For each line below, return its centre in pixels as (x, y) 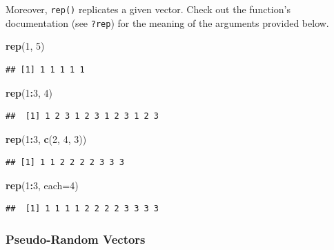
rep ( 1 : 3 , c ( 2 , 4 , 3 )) (46, 138)
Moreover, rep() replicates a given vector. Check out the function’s (148, 9)
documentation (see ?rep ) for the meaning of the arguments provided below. (167, 22)
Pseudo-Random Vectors (76, 239)
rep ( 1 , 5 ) (25, 46)
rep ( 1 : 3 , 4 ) (29, 92)
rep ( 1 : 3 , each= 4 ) (42, 185)
